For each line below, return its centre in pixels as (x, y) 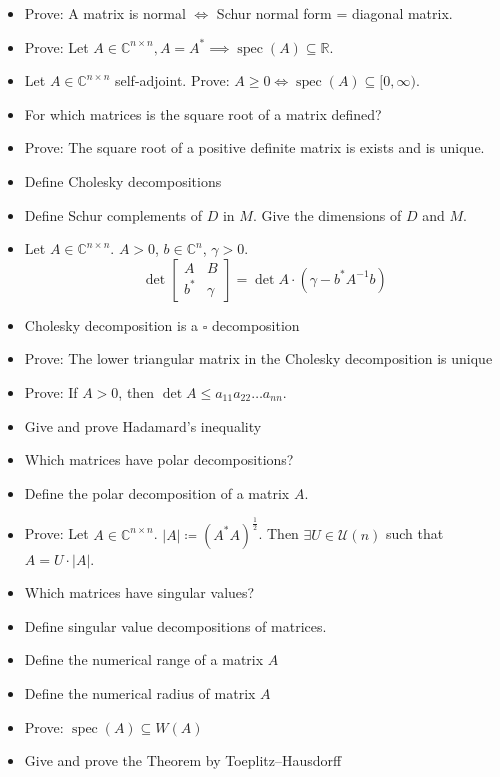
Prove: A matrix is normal (105, 13)
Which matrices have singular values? (139, 592)
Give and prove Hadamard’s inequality (143, 425)
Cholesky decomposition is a (111, 324)
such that (414, 533)
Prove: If (51, 391)
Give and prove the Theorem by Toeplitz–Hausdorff (183, 760)
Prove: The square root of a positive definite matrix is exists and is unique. (254, 147)
